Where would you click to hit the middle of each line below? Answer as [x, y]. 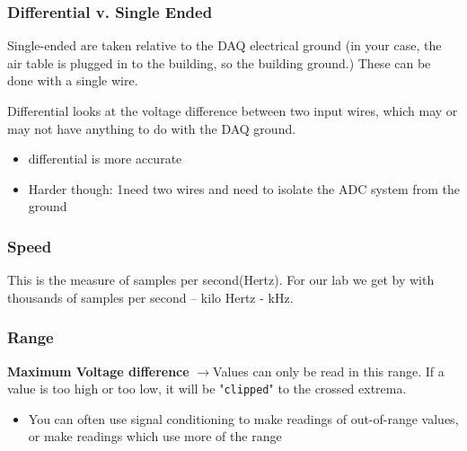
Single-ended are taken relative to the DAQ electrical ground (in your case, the [225, 45]
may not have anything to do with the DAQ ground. [152, 128]
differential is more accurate [105, 159]
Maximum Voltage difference [98, 371]
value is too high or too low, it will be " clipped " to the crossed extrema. [207, 389]
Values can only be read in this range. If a [329, 371]
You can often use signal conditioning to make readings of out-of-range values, [243, 418]
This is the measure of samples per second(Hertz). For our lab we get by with [221, 280]
